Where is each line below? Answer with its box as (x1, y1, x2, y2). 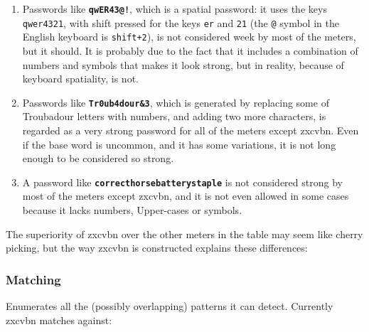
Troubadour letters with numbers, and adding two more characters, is (22, 109, 326, 124)
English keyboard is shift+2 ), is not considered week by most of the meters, (22, 29, 356, 44)
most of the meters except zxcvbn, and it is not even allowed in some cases (22, 188, 349, 203)
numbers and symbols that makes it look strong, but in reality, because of (22, 57, 344, 72)
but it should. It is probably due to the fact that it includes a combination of (22, 43, 358, 58)
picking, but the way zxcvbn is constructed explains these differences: (6, 240, 308, 255)
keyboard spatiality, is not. (22, 71, 139, 86)
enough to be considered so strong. (22, 151, 174, 166)
